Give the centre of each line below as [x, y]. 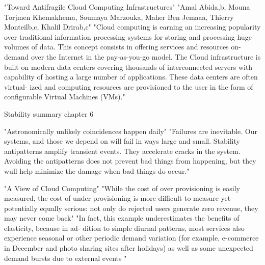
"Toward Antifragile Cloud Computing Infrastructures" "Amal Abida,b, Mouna [127, 7]
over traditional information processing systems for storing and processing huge [128, 36]
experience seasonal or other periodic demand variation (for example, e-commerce [131, 238]
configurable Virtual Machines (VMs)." [65, 97]
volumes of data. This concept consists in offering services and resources [116, 47]
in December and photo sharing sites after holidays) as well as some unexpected [129, 248]
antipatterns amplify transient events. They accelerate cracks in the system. [122, 151]
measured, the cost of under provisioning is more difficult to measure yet [117, 198]
